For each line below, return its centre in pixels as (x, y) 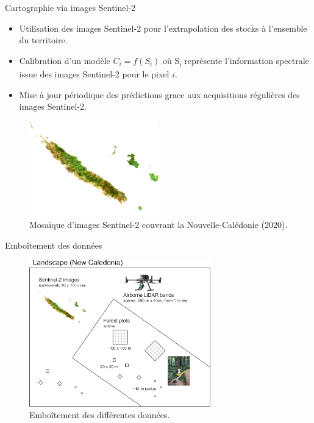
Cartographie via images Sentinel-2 (70, 7)
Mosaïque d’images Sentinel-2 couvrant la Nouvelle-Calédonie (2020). (159, 224)
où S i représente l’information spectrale (236, 61)
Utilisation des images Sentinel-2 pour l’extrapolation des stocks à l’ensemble (163, 28)
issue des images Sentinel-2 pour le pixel (94, 73)
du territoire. (43, 40)
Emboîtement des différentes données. (100, 415)
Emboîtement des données (54, 245)
